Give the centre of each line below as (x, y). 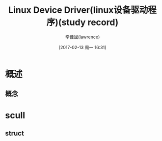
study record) (90, 22)
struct (15, 133)
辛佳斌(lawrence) (82, 37)
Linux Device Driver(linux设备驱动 (78, 10)
